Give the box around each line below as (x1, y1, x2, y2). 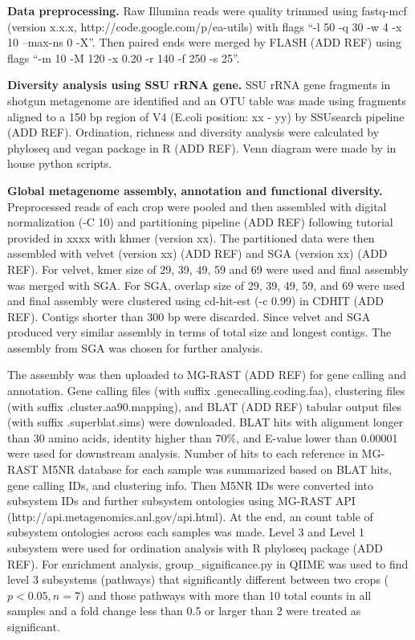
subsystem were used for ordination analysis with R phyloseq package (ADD (7, 540, 383, 556)
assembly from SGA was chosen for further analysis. (7, 339, 263, 356)
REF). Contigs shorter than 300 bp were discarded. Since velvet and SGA (7, 308, 371, 324)
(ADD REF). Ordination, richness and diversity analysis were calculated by (7, 124, 380, 141)
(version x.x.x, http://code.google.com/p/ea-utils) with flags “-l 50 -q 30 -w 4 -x (7, 18, 402, 35)
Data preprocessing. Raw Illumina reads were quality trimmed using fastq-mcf (7, 2, 407, 18)
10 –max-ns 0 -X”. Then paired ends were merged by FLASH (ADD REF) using (7, 34, 401, 51)
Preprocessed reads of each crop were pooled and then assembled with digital (7, 198, 387, 214)
